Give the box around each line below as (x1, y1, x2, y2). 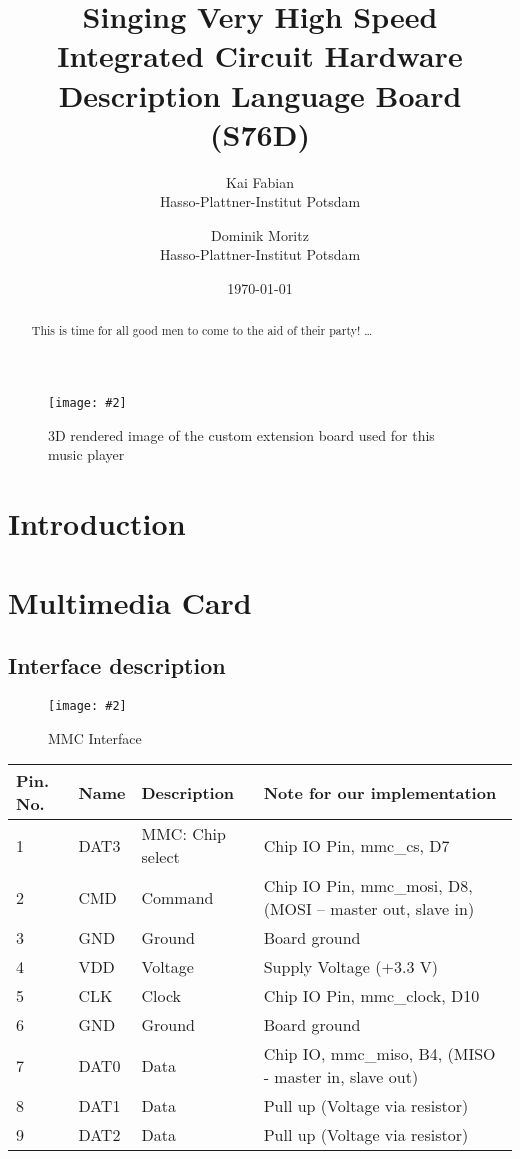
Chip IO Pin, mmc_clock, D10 (263, 984, 480, 1008)
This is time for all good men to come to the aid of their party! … (31, 322, 373, 339)
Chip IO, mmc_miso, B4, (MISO (263, 1042, 496, 1066)
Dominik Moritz (211, 224, 309, 245)
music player (48, 444, 125, 465)
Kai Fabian (226, 171, 294, 192)
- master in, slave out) (263, 1065, 419, 1089)
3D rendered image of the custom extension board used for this (48, 424, 435, 445)
